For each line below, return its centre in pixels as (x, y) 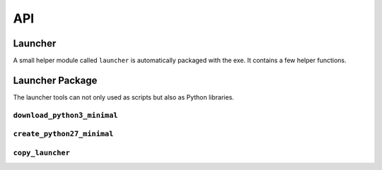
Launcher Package (55, 80)
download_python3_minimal (65, 115)
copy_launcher (42, 153)
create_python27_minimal (63, 134)
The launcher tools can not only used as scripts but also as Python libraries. (124, 97)
